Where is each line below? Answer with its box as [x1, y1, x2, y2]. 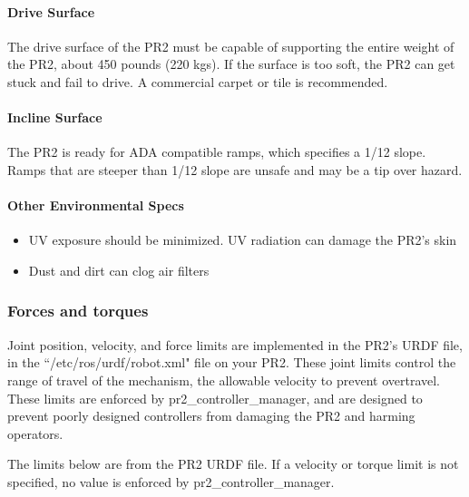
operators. [7, 424, 64, 443]
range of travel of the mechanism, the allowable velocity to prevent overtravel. [7, 370, 441, 389]
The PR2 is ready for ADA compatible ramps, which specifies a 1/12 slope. [7, 142, 426, 161]
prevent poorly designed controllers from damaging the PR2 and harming [7, 406, 415, 425]
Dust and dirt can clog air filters [28, 260, 210, 279]
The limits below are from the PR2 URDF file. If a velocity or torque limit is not [7, 454, 459, 473]
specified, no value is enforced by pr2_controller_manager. [7, 472, 335, 491]
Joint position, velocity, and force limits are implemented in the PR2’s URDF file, [7, 335, 463, 354]
